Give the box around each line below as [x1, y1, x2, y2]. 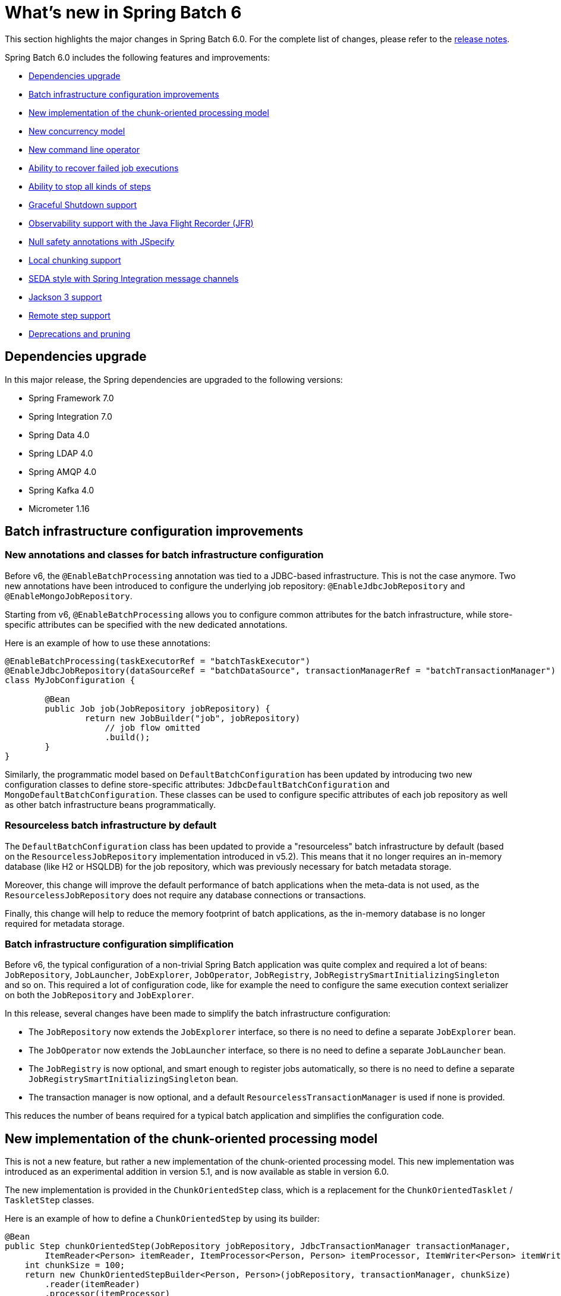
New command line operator [29, 144, 140, 155]
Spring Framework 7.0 [29, 392, 114, 403]
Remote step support [29, 310, 111, 320]
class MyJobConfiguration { [5, 675, 135, 685]
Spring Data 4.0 [29, 429, 90, 440]
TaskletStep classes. [5, 1195, 94, 1206]
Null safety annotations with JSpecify [29, 236, 175, 247]
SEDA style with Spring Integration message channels [29, 273, 239, 284]
